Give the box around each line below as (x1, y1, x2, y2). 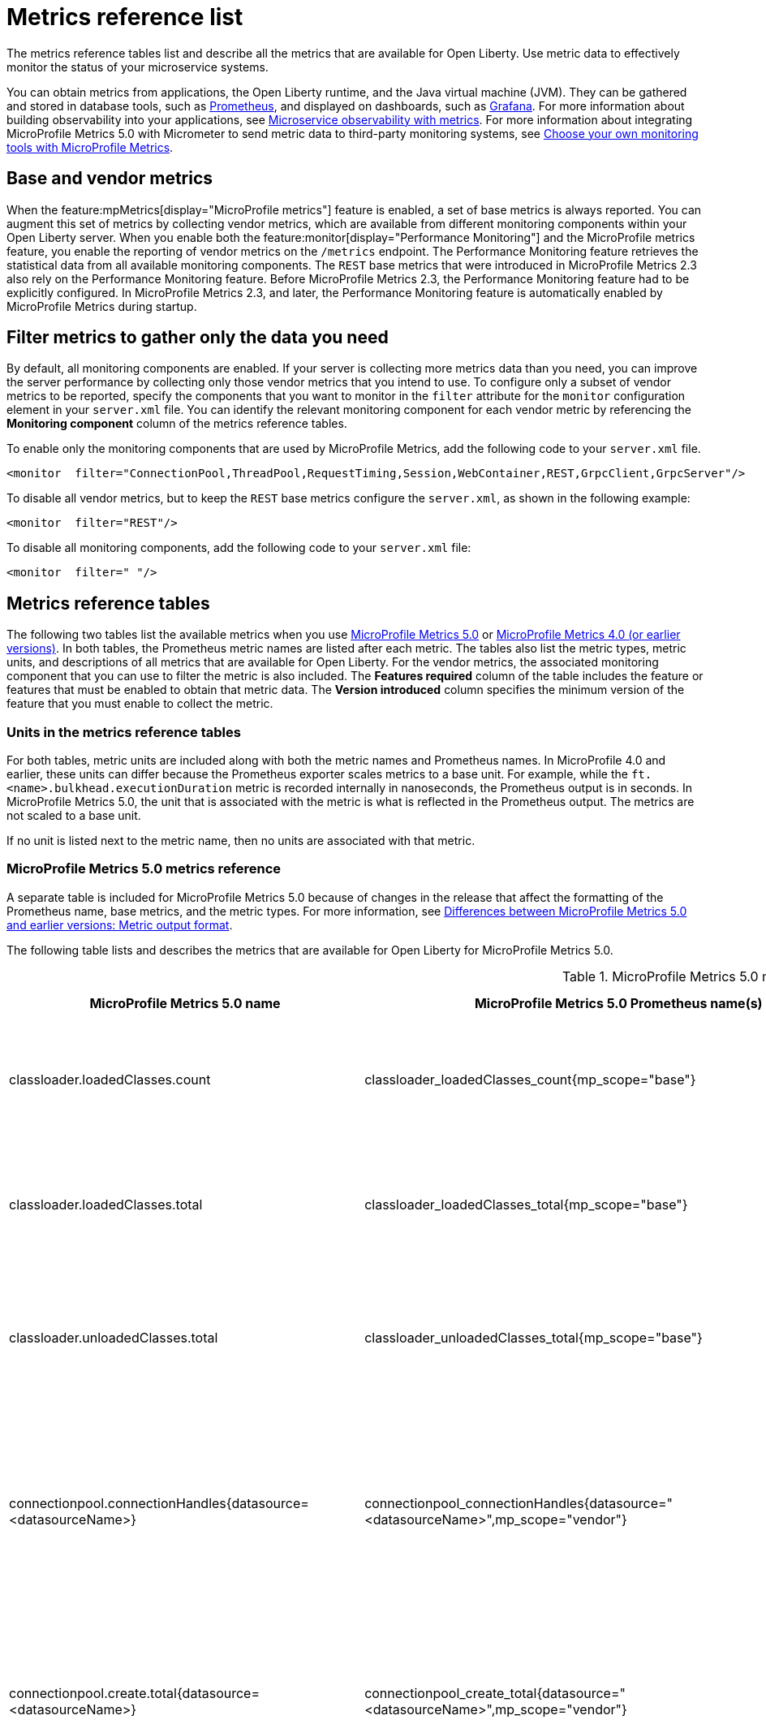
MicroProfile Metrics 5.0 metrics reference (6, 860, 282, 877)
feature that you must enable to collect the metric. (6, 696, 273, 711)
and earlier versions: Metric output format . (6, 917, 233, 932)
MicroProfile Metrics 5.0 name (89, 994, 281, 1011)
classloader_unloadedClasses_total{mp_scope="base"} (364, 1329, 703, 1346)
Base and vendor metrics (6, 168, 213, 189)
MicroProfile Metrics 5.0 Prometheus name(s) (474, 994, 763, 1011)
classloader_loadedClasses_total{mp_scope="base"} (364, 1196, 688, 1213)
